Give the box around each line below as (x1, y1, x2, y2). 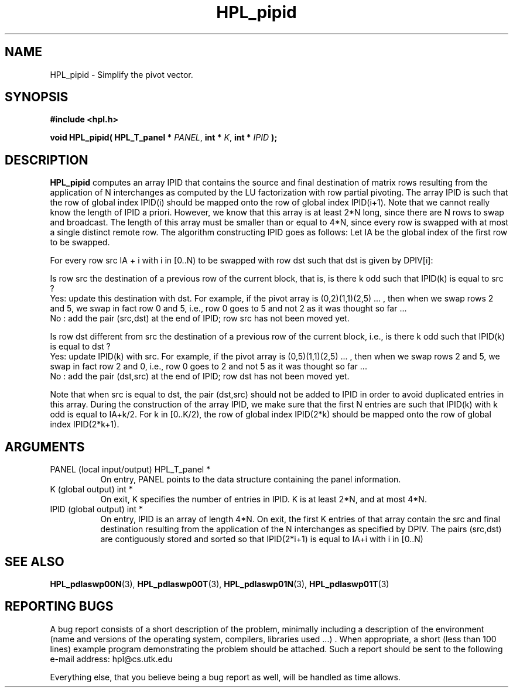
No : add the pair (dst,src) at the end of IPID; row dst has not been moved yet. (50, 371, 350, 382)
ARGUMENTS (5, 439, 85, 454)
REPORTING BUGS (5, 599, 114, 614)
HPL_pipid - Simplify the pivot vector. (50, 69, 193, 80)
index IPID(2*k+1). (50, 419, 119, 430)
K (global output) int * (50, 484, 133, 495)
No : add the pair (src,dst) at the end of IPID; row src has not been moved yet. (50, 313, 350, 324)
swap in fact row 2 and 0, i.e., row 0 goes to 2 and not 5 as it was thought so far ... (50, 361, 367, 372)
